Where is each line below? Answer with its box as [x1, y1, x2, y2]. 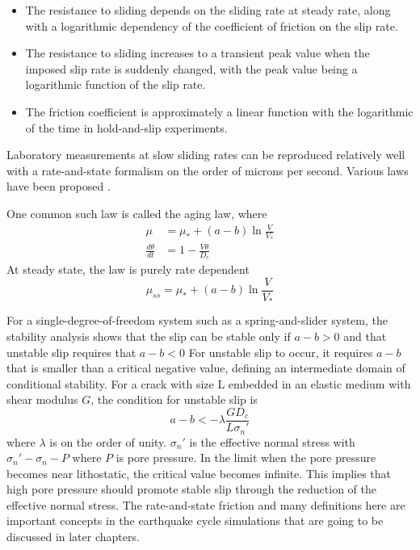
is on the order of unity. [49, 433, 167, 450]
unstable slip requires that [6, 343, 136, 360]
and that [343, 328, 387, 345]
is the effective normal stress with [189, 433, 355, 450]
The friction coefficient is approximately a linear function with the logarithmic [25, 103, 414, 120]
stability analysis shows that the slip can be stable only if [6, 328, 291, 345]
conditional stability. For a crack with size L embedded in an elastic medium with [6, 375, 411, 392]
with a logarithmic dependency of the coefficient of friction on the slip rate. [25, 17, 398, 34]
